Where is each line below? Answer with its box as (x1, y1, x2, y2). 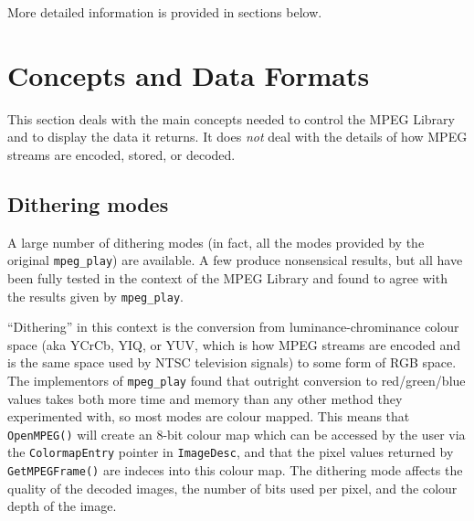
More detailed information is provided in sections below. (7, 3, 322, 21)
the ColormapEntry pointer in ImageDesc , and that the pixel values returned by (7, 442, 454, 462)
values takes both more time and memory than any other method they (7, 388, 403, 408)
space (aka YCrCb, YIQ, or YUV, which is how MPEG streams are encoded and (7, 335, 460, 354)
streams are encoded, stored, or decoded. (7, 144, 236, 164)
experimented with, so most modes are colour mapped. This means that (7, 407, 410, 426)
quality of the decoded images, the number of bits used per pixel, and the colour (7, 478, 458, 497)
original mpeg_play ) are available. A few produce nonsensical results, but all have (7, 250, 463, 270)
